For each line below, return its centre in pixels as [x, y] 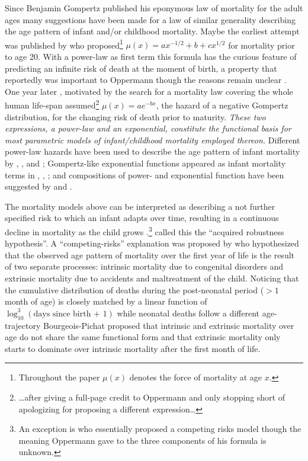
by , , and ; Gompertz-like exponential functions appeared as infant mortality [145, 163]
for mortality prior [262, 45]
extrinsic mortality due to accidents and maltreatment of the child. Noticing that [152, 278]
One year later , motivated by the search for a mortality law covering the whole [149, 91]
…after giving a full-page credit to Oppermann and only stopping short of [152, 397]
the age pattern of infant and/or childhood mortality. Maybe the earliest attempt [152, 31]
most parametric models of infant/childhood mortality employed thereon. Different [153, 140]
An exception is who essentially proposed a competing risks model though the [160, 429]
